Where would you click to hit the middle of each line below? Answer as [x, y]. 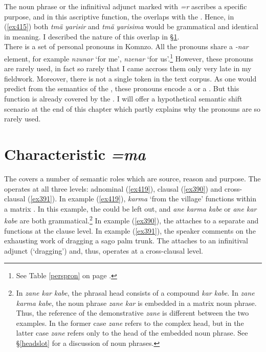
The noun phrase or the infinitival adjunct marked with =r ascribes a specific [126, 6]
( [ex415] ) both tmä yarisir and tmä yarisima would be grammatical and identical [131, 26]
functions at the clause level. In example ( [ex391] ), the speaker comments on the [130, 230]
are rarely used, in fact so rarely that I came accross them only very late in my [128, 68]
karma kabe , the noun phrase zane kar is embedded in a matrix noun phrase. [136, 303]
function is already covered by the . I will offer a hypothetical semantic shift [123, 98]
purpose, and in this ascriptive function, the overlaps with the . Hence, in [119, 16]
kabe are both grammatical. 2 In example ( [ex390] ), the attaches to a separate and [131, 220]
